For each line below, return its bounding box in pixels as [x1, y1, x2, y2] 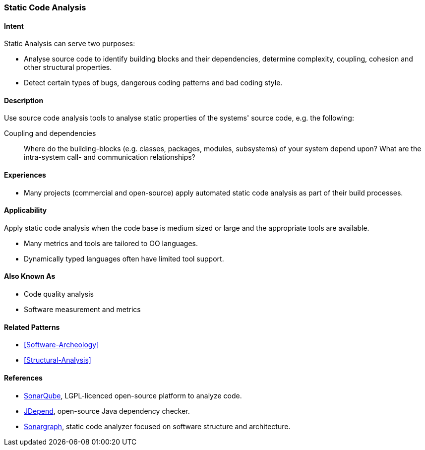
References [4, 373, 43, 382]
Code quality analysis [24, 290, 94, 299]
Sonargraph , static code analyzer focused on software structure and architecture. [24, 422, 291, 431]
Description [4, 96, 44, 105]
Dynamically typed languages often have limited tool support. [24, 254, 224, 263]
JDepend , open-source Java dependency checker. [24, 406, 190, 415]
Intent [4, 21, 24, 30]
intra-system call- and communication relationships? [24, 153, 195, 162]
